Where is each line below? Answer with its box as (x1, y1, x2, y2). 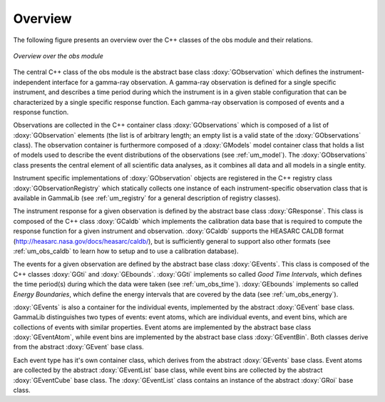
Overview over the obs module (13, 51, 103, 60)
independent (13, 78, 51, 86)
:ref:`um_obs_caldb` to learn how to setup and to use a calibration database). (13, 247, 239, 255)
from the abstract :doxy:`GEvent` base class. (13, 343, 144, 351)
